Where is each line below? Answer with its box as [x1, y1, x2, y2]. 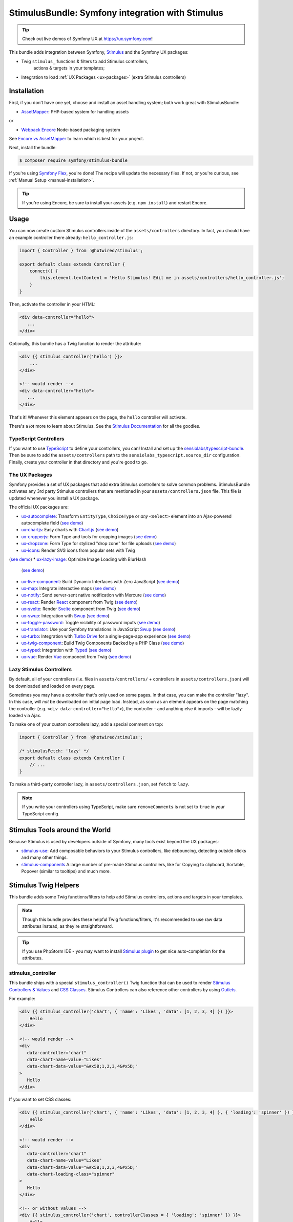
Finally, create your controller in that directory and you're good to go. [9, 459, 148, 465]
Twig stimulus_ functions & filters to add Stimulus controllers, [21, 58, 148, 64]
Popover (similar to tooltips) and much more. [21, 868, 111, 874]
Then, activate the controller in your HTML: [9, 301, 96, 307]
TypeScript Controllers [9, 435, 64, 442]
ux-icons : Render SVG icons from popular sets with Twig [21, 547, 135, 553]
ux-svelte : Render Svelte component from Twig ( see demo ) [21, 606, 141, 612]
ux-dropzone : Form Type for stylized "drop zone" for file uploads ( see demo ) [21, 541, 176, 546]
